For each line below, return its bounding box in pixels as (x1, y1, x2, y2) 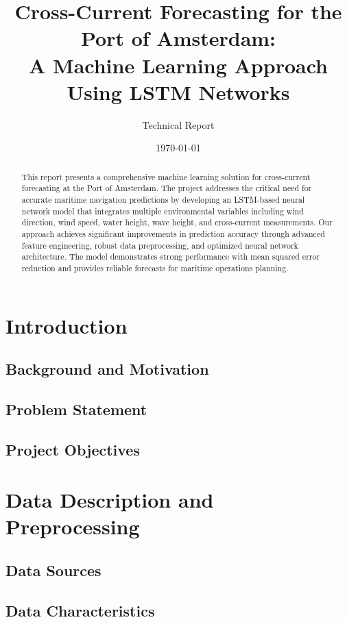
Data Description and (5, 486, 214, 514)
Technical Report (142, 117, 215, 132)
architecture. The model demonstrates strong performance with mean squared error (21, 251, 320, 262)
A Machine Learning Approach (29, 51, 328, 79)
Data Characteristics (5, 599, 155, 621)
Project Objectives (5, 438, 140, 460)
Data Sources (5, 560, 101, 581)
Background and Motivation (5, 358, 209, 380)
